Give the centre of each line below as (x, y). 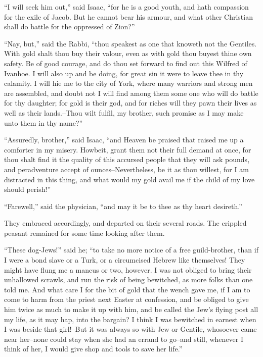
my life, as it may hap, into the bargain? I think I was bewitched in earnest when (130, 319)
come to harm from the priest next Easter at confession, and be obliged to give (126, 299)
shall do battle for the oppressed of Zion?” (70, 27)
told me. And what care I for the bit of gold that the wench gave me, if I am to (127, 289)
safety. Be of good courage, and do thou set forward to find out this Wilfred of (126, 63)
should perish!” (27, 189)
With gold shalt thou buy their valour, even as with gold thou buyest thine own (128, 53)
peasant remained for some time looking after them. (84, 233)
